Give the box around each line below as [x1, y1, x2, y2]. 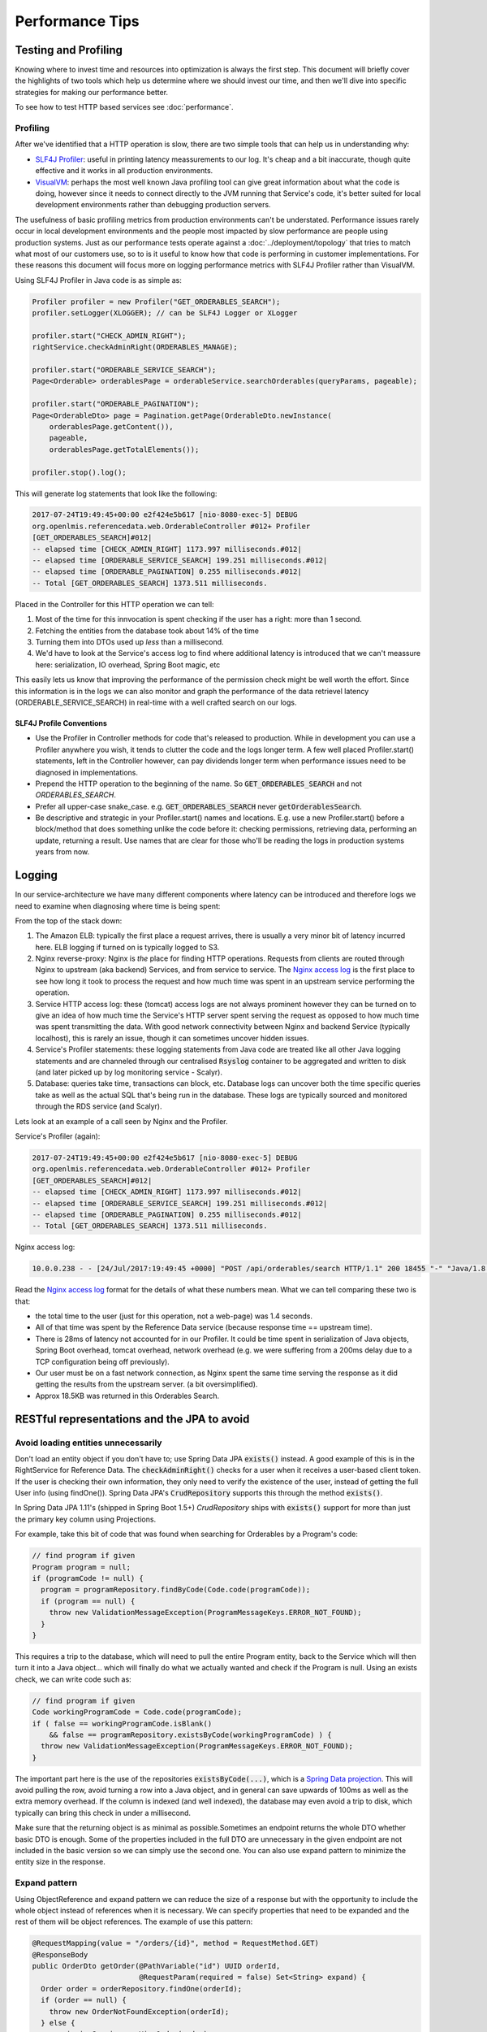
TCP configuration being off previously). [35, 1357, 170, 1366]
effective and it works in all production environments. [35, 166, 213, 176]
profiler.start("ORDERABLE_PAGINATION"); [32, 399, 200, 409]
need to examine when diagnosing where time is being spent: [15, 901, 221, 910]
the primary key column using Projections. [15, 1514, 157, 1524]
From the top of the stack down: [15, 915, 123, 926]
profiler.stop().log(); [32, 467, 127, 477]
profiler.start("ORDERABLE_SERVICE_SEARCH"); [32, 366, 217, 374]
